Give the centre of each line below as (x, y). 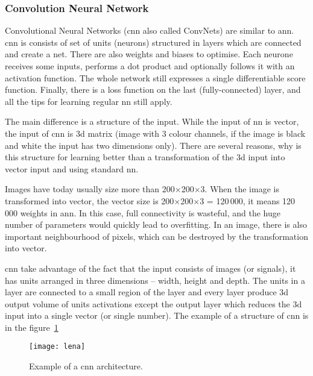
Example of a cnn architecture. (86, 366)
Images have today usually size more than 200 (90, 189)
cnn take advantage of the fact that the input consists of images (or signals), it (150, 268)
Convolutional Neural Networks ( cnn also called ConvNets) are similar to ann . (150, 30)
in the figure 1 (32, 327)
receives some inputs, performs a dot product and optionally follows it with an (150, 66)
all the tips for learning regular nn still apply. (89, 101)
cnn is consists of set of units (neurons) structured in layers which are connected (153, 42)
